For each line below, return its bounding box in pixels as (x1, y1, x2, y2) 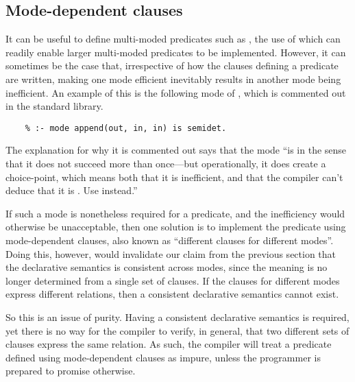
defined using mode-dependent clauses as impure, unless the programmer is (5, 350, 321, 364)
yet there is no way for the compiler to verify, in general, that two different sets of (5, 323, 350, 337)
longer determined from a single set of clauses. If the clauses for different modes (5, 273, 340, 287)
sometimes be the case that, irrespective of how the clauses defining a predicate (5, 58, 339, 73)
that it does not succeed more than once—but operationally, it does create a (5, 156, 326, 171)
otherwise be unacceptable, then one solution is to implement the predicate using (5, 219, 346, 234)
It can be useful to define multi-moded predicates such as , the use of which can (5, 32, 341, 46)
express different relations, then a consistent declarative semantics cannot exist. (5, 287, 339, 301)
